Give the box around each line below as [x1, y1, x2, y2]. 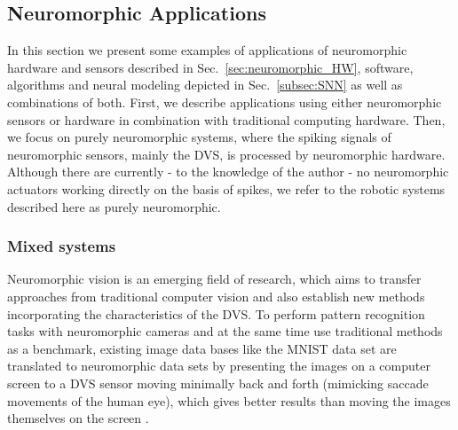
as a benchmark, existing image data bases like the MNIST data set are [7, 339, 397, 357]
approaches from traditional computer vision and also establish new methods [7, 286, 425, 305]
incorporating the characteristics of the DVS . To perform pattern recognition [7, 304, 425, 323]
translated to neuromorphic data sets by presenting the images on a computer [7, 356, 430, 375]
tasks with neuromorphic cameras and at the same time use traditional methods [7, 322, 443, 340]
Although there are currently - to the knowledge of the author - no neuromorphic [7, 162, 449, 181]
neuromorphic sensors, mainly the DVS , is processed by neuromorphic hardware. [7, 145, 446, 163]
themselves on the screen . [7, 409, 149, 427]
